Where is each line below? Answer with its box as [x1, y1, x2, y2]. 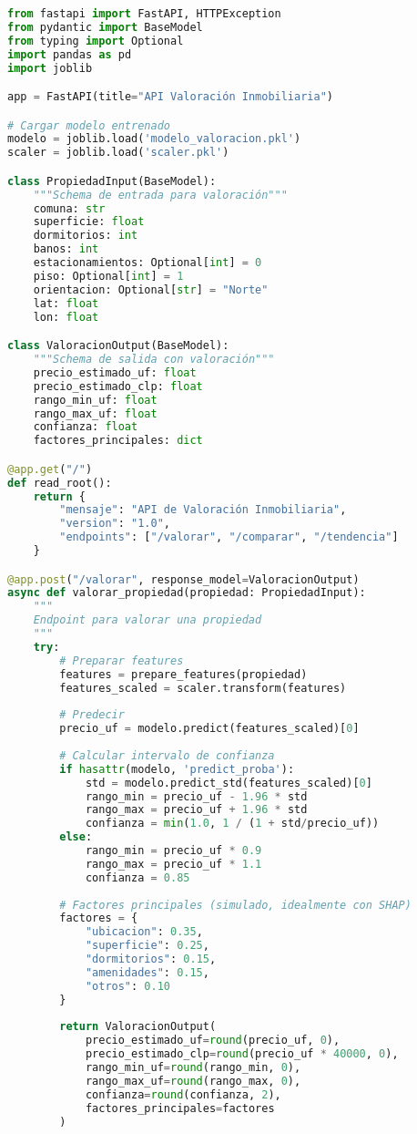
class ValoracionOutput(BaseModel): [7, 339, 229, 353]
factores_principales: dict [33, 434, 203, 448]
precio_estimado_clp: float [33, 379, 203, 393]
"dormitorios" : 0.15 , [85, 953, 217, 966]
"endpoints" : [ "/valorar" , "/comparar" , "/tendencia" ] [59, 531, 399, 544]
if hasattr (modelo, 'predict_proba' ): [59, 762, 295, 776]
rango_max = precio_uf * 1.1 [85, 857, 262, 871]
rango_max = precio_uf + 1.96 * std [85, 803, 308, 817]
